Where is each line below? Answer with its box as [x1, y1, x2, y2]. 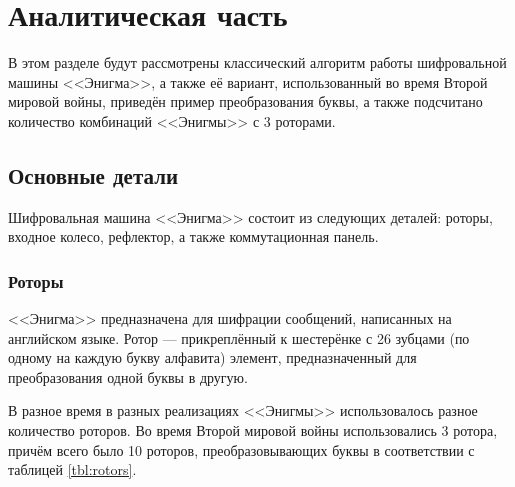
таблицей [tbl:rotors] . [8, 459, 137, 480]
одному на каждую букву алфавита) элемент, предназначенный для [8, 347, 417, 368]
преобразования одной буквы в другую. [8, 366, 248, 387]
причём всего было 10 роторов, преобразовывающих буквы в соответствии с [8, 439, 475, 460]
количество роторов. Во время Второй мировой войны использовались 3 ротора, [8, 420, 498, 441]
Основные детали [8, 159, 179, 190]
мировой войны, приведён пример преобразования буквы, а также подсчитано [8, 91, 483, 112]
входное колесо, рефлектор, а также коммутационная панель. [8, 226, 379, 247]
